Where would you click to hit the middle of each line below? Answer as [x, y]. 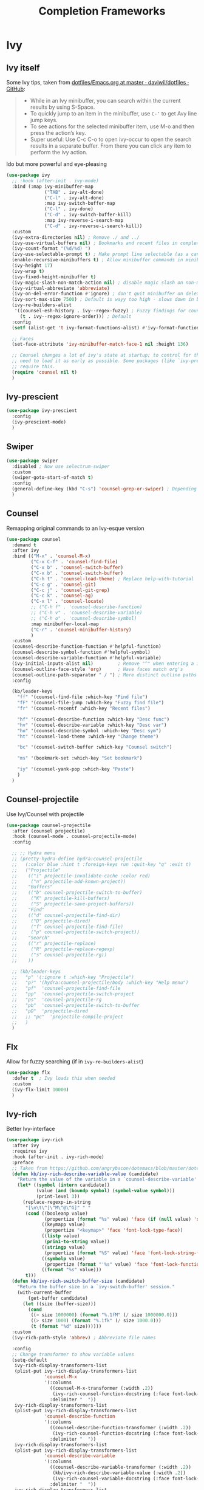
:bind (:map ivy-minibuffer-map [53, 187]
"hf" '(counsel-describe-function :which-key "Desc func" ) [93, 719]
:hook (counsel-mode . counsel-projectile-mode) [74, 837]
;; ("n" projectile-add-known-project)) [69, 881]
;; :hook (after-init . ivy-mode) [55, 180]
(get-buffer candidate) [58, 1298]
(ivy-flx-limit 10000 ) [40, 1090]
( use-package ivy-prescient [42, 411]
